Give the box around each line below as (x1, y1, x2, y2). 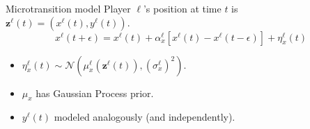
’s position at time (143, 1, 222, 15)
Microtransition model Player (6, 1, 131, 15)
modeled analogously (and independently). (54, 110, 235, 124)
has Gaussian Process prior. (36, 85, 154, 100)
